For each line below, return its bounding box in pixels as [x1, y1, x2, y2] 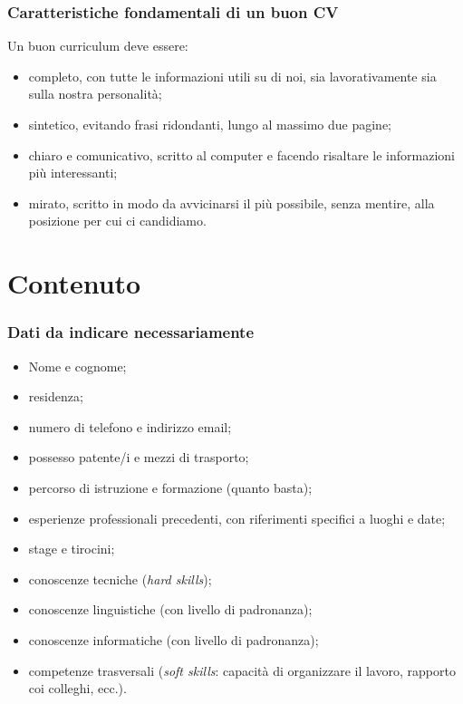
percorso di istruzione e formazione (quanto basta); [28, 477, 313, 497]
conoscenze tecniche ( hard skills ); [28, 569, 212, 588]
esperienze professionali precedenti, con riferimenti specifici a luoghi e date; [28, 508, 446, 527]
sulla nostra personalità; [28, 84, 162, 103]
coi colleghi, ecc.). [28, 679, 127, 698]
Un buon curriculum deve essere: [7, 36, 188, 55]
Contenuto [7, 265, 141, 302]
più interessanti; [28, 163, 118, 182]
